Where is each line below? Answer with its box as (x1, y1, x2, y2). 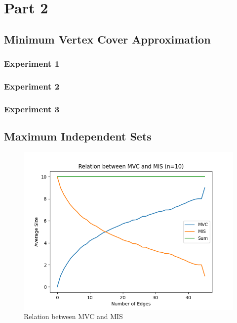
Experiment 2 (4, 80, 60, 92)
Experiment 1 (4, 57, 60, 70)
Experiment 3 (4, 102, 60, 115)
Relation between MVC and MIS (24, 311, 123, 322)
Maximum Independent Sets (4, 129, 152, 144)
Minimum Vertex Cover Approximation (4, 31, 211, 46)
